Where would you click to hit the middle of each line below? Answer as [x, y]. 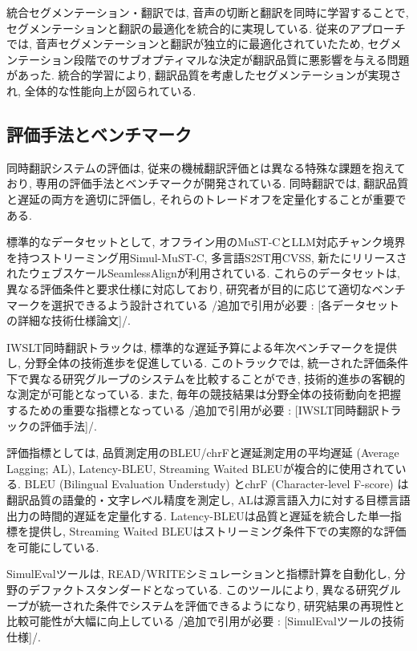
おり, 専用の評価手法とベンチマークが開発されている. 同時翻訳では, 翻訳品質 [208, 183]
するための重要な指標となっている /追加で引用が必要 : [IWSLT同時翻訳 [193, 410]
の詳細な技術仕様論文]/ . [69, 320]
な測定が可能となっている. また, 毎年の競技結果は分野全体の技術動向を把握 [204, 394]
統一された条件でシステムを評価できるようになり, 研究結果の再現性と [223, 605]
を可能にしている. [53, 546]
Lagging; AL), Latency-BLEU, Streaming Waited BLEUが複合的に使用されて [201, 468]
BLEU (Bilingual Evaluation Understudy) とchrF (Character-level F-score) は [217, 484]
